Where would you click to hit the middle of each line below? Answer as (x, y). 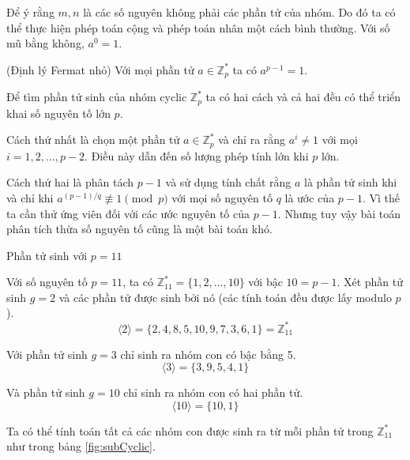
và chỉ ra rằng (252, 140)
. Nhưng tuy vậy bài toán (339, 213)
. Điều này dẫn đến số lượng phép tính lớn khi (197, 155)
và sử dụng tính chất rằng (228, 182)
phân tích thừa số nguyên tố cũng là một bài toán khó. (139, 229)
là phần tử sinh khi (351, 182)
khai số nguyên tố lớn (58, 113)
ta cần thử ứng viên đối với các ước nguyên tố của (128, 213)
